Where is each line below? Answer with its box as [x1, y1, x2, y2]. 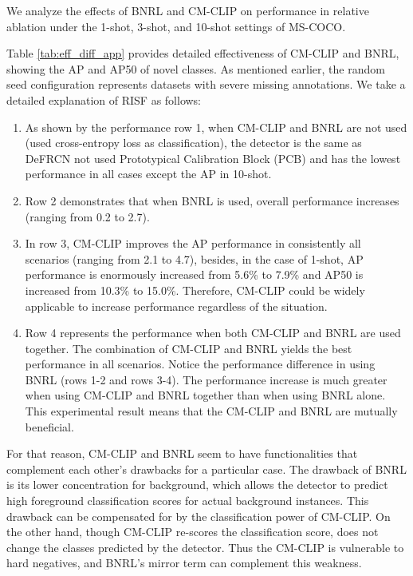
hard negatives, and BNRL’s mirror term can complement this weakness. [6, 554, 362, 571]
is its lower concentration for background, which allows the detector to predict [6, 476, 388, 493]
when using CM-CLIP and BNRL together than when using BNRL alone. [25, 387, 386, 403]
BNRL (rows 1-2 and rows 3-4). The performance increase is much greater [25, 371, 387, 387]
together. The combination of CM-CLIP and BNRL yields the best [25, 340, 352, 356]
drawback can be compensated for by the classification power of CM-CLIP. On [6, 507, 391, 524]
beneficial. [25, 418, 74, 435]
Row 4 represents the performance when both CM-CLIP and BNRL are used [25, 324, 401, 341]
